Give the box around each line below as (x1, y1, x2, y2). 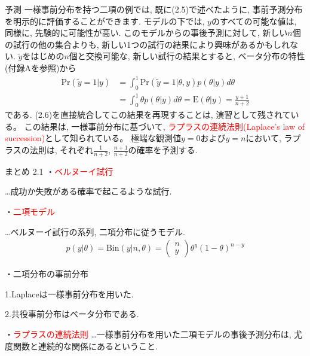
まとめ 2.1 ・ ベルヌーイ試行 (5, 165, 113, 177)
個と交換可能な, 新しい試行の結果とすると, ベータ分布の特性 (69, 50, 305, 62)
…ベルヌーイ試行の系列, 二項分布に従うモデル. (5, 225, 185, 238)
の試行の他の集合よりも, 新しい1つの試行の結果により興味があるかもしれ (5, 38, 290, 50)
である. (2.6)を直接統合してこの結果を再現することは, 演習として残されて (5, 108, 291, 121)
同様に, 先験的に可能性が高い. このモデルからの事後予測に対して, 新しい (5, 26, 288, 39)
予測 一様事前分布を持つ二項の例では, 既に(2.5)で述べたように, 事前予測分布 (5, 3, 303, 15)
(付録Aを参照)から (5, 61, 76, 74)
